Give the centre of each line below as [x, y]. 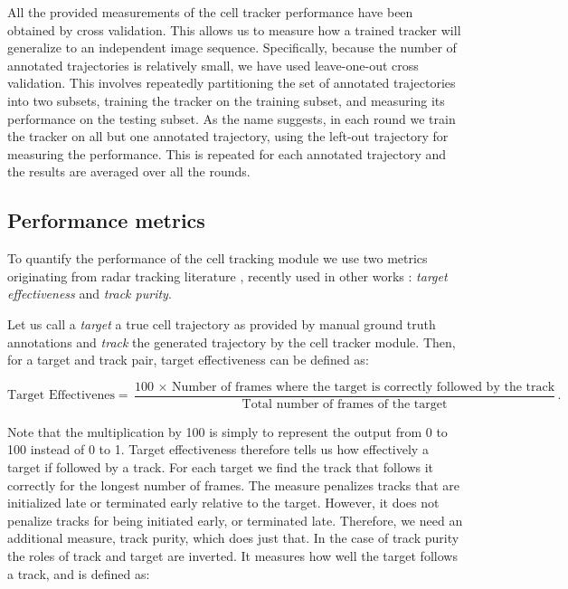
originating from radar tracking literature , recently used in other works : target [227, 275]
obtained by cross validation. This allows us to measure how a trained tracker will [234, 29]
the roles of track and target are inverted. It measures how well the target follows [232, 555]
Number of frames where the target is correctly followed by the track [364, 387]
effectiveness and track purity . [90, 294]
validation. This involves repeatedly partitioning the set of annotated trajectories [232, 83]
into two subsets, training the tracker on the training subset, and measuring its [226, 100]
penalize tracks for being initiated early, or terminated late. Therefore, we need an [235, 520]
